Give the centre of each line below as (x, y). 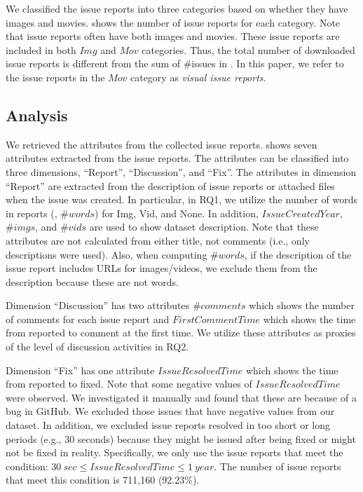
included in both (41, 49)
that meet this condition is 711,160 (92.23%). (103, 480)
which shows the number (302, 305)
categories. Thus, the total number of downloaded (248, 49)
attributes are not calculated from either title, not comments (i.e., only (158, 240)
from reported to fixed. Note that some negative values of (129, 384)
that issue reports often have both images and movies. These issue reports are (173, 36)
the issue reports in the (55, 77)
